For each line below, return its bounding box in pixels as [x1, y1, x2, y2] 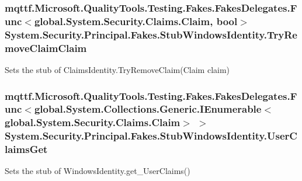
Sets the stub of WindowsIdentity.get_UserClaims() [5, 165, 190, 177]
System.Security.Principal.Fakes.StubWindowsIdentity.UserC [5, 128, 297, 143]
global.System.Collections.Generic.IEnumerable [34, 102, 262, 116]
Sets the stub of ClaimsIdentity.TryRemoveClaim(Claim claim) [5, 63, 230, 75]
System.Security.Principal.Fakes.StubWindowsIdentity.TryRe [5, 27, 297, 41]
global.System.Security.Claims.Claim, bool [34, 13, 238, 28]
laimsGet [5, 142, 48, 156]
